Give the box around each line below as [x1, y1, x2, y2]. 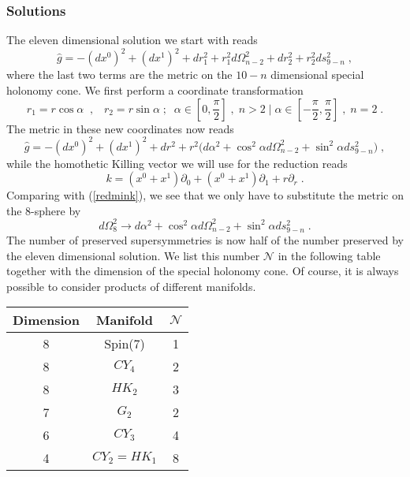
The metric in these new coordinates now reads [6, 120, 234, 136]
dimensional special [270, 66, 364, 83]
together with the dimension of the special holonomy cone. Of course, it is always [6, 263, 399, 279]
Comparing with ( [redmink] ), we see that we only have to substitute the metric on [6, 187, 404, 203]
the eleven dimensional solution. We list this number [6, 247, 260, 263]
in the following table [278, 247, 381, 263]
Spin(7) [104, 334, 145, 353]
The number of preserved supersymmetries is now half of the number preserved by [6, 232, 404, 248]
